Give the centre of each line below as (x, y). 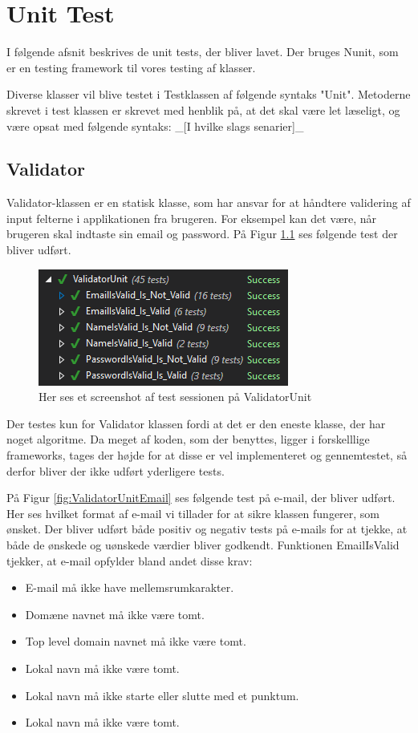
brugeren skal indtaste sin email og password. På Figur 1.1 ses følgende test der (202, 234)
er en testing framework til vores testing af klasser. (131, 67)
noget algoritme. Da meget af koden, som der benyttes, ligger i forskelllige (188, 439)
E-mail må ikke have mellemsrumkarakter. (130, 587)
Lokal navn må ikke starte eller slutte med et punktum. (162, 695)
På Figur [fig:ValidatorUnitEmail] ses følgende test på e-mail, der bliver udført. (201, 498)
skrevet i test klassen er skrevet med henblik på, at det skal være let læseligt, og (203, 109)
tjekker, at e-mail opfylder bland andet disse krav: (130, 560)
